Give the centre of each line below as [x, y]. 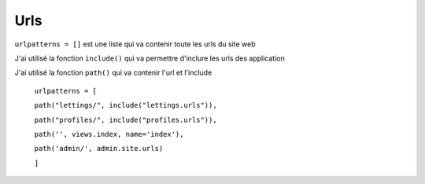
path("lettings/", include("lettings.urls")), [126, 105]
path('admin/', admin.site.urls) [99, 149]
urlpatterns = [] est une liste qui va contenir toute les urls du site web [135, 44]
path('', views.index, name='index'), [109, 134]
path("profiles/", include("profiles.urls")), [126, 120]
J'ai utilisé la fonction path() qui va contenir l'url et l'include [113, 73]
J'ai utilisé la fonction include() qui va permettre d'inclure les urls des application [150, 58]
